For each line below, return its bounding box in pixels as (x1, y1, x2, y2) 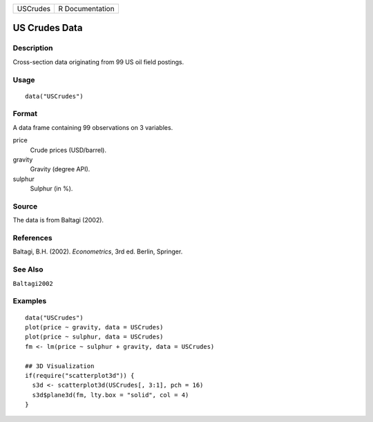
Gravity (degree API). (30, 165, 90, 173)
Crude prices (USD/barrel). (30, 146, 107, 154)
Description (12, 44, 53, 53)
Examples (12, 296, 47, 306)
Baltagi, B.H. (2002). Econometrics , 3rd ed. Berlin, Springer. (12, 247, 183, 256)
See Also (12, 265, 44, 274)
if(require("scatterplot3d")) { (25, 372, 135, 379)
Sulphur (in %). (30, 184, 73, 193)
